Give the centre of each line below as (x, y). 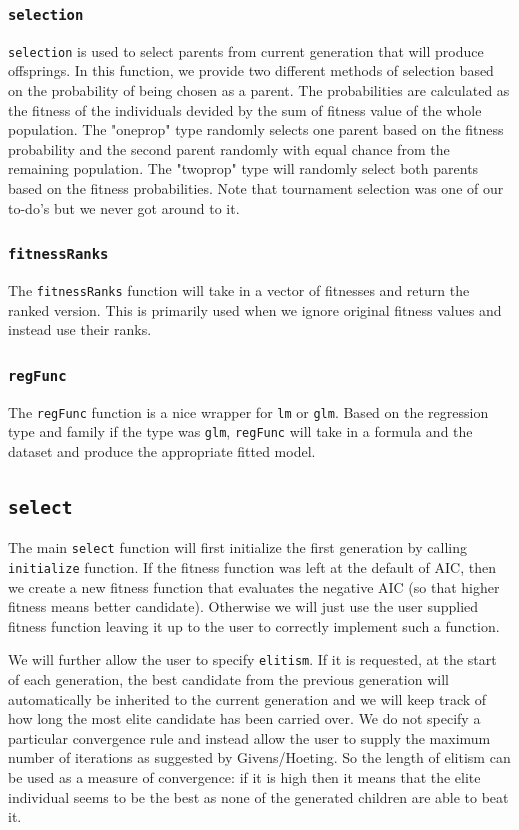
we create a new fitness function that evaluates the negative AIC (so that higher (254, 586)
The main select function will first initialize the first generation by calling (237, 547)
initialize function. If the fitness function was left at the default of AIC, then (252, 566)
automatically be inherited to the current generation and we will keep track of (247, 698)
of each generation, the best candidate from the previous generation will (228, 679)
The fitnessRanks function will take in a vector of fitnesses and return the (239, 289)
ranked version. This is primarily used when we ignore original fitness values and (255, 309)
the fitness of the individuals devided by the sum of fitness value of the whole (245, 109)
